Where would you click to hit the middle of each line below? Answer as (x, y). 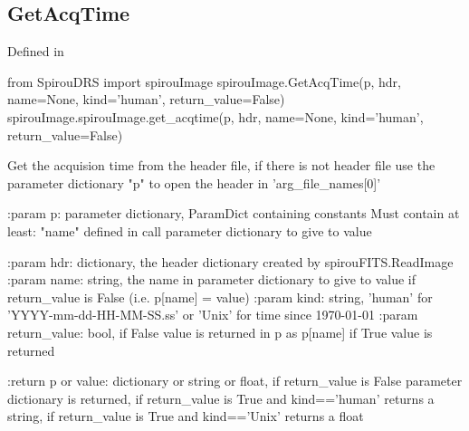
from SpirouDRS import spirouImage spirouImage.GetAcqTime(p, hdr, (204, 81)
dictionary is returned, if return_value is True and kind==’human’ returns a (221, 398)
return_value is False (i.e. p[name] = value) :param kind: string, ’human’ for (220, 297)
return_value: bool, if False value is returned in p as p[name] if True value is (220, 332)
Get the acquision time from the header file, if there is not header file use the (221, 165)
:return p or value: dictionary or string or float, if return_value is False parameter (235, 381)
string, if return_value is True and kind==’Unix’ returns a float (186, 416)
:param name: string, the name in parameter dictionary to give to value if (211, 279)
